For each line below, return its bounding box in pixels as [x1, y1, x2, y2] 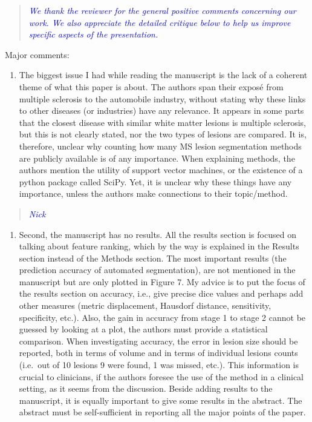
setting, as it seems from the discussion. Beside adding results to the [19, 382, 273, 395]
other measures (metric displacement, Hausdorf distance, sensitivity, [19, 299, 271, 312]
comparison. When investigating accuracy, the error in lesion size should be [19, 334, 298, 347]
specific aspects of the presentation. [28, 28, 158, 41]
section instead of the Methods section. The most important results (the [19, 251, 287, 264]
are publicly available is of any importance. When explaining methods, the [19, 151, 295, 164]
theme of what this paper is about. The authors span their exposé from [19, 80, 284, 93]
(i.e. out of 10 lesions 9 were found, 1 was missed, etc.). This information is [19, 358, 299, 371]
